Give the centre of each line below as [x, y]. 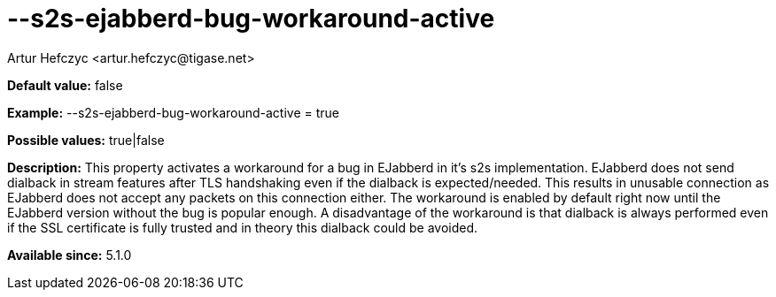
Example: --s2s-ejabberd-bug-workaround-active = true [174, 112]
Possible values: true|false [86, 140]
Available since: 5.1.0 [70, 255]
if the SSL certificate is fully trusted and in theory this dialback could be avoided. [243, 227]
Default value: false [65, 85]
